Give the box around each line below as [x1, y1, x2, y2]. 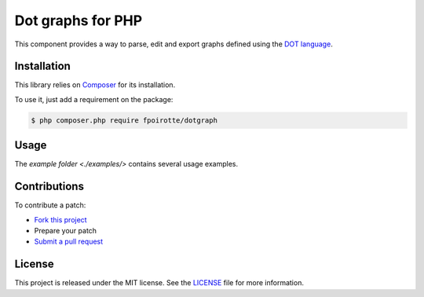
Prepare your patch [34, 226, 97, 236]
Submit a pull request [34, 236, 104, 247]
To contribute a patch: [14, 200, 86, 210]
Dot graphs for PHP [14, 12, 143, 29]
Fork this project [34, 214, 87, 224]
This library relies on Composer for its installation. [14, 80, 176, 90]
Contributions [14, 180, 84, 193]
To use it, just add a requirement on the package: [14, 94, 174, 104]
